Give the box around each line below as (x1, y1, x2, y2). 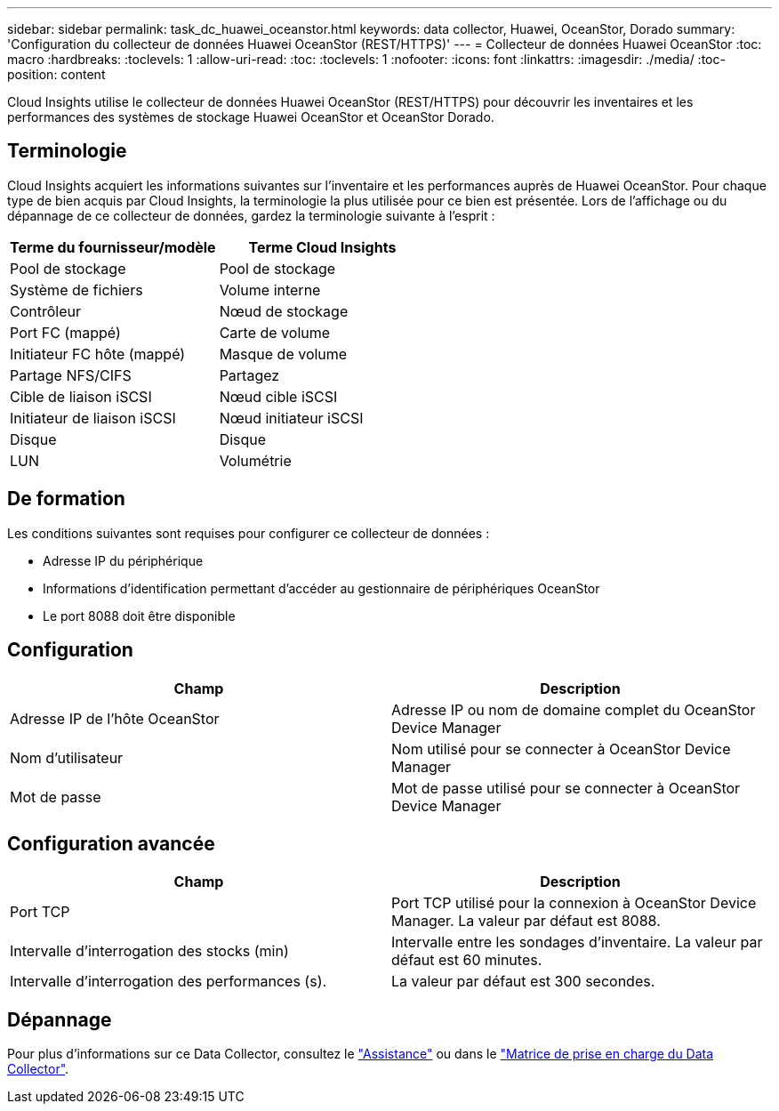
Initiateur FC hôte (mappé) (10, 344, 186, 363)
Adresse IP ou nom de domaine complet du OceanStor (391, 700, 756, 719)
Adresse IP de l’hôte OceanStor (10, 709, 220, 728)
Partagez (219, 366, 280, 384)
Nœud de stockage (219, 302, 349, 320)
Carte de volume (219, 323, 331, 342)
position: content (7, 67, 106, 82)
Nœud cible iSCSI (219, 387, 338, 406)
